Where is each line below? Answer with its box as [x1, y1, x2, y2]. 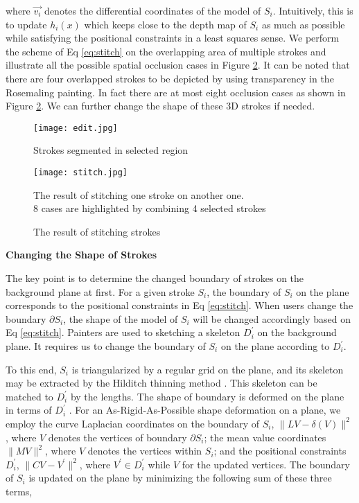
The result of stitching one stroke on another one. [33, 187, 244, 202]
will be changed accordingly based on [193, 311, 351, 326]
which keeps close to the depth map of [84, 17, 247, 31]
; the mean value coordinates [204, 430, 326, 444]
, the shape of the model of [63, 311, 178, 326]
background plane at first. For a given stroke [6, 284, 195, 299]
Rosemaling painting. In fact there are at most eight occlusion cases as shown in [6, 85, 346, 99]
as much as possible [261, 17, 345, 31]
